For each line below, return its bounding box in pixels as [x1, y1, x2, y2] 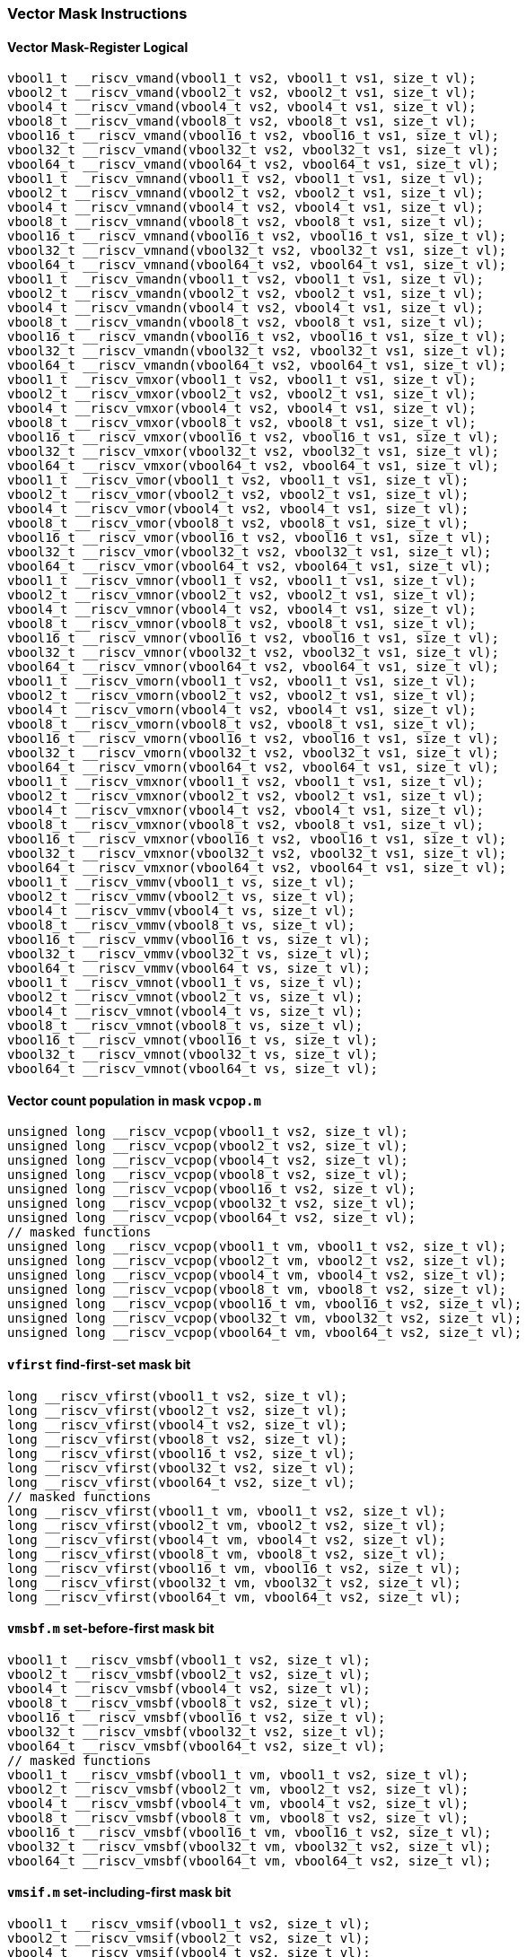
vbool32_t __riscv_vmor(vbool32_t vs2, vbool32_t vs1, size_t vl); [7, 545, 492, 560]
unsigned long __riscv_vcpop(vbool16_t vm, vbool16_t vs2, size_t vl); [7, 1297, 522, 1312]
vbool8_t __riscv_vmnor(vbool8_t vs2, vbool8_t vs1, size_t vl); [7, 616, 477, 632]
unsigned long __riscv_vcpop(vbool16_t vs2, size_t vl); [7, 1182, 416, 1197]
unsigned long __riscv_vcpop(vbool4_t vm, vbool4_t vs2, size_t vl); [7, 1268, 507, 1283]
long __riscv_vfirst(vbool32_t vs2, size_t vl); [7, 1460, 355, 1475]
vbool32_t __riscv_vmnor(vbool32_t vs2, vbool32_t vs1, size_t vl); [7, 645, 499, 660]
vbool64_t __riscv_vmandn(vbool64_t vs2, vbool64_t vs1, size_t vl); [7, 358, 507, 373]
